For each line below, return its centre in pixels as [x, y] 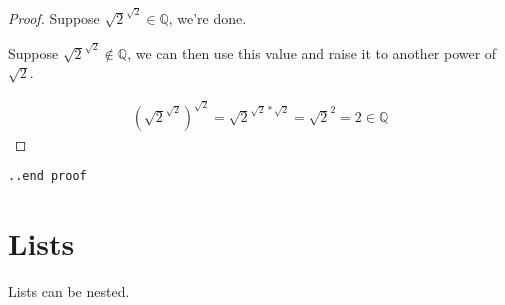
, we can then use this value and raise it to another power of [312, 52]
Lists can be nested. [69, 291]
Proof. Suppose [54, 17]
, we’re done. [207, 17]
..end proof [47, 176]
